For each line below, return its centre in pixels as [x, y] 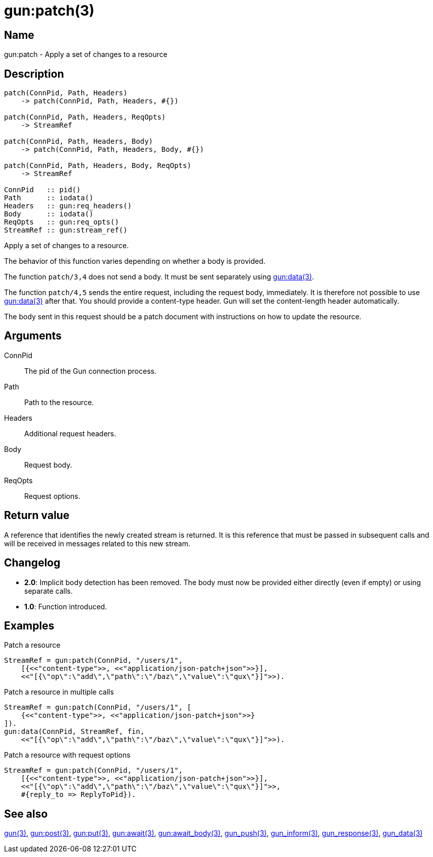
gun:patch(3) [49, 11]
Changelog [32, 563]
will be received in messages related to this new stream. [97, 543]
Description [34, 74]
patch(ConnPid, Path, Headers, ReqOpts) [85, 117]
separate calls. [48, 591]
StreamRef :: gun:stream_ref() [66, 230]
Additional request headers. [70, 433]
